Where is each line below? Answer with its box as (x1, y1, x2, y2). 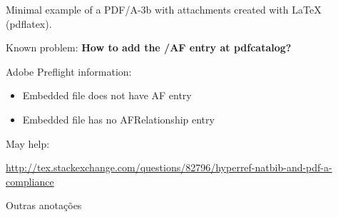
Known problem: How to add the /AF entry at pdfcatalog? (6, 40, 292, 55)
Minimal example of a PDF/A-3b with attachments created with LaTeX (6, 2, 322, 16)
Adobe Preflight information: (6, 64, 132, 79)
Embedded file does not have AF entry (22, 88, 192, 103)
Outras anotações (6, 198, 82, 213)
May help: (6, 136, 50, 151)
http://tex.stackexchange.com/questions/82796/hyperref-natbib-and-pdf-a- (6, 160, 332, 175)
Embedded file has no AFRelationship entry (22, 111, 215, 126)
